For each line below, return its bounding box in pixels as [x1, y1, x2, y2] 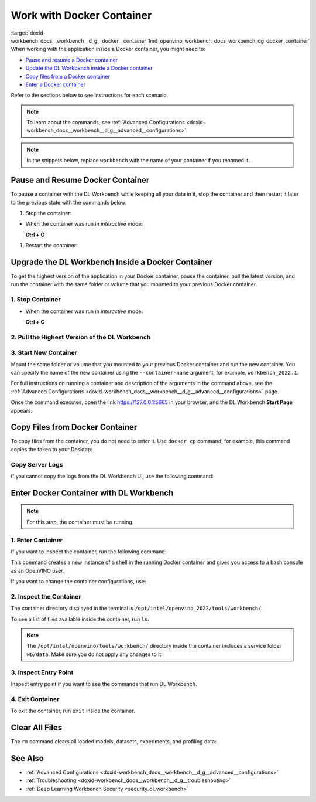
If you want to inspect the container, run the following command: [11, 548, 167, 555]
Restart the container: [25, 242, 78, 249]
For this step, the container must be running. [26, 518, 134, 525]
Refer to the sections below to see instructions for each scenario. [11, 91, 169, 99]
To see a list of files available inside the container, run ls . [11, 616, 149, 623]
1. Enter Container [11, 536, 63, 544]
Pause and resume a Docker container [25, 56, 118, 63]
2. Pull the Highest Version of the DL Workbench [11, 333, 151, 341]
